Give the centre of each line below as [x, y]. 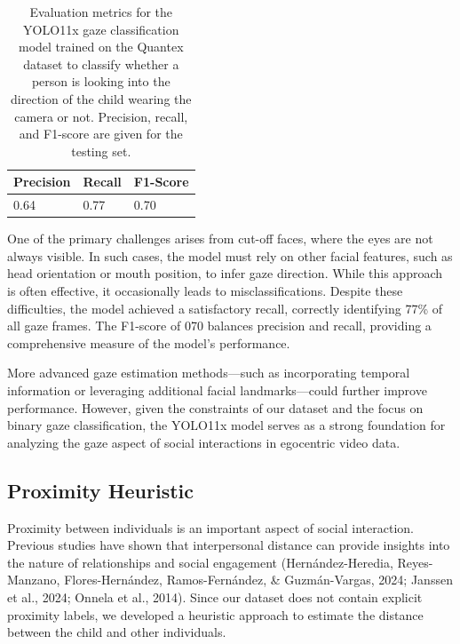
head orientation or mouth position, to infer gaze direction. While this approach [225, 273]
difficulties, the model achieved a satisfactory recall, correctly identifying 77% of [225, 308]
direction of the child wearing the [101, 98]
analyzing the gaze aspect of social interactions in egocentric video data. [204, 442]
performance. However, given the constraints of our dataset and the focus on [215, 407]
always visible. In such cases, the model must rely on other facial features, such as [230, 255]
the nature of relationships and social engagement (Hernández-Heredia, [200, 562]
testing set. [101, 151]
